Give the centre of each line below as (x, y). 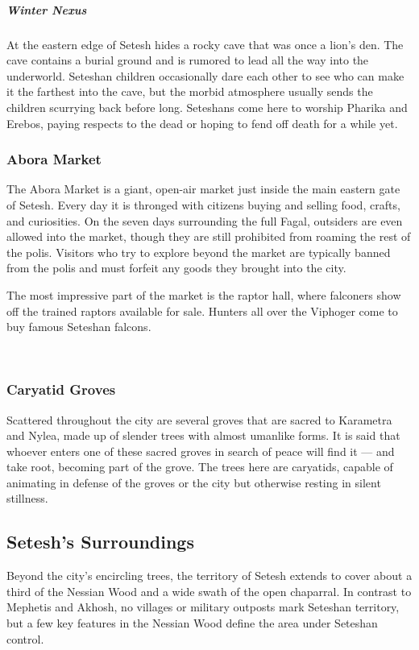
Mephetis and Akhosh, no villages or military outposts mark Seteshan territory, (203, 607)
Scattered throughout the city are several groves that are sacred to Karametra (199, 419)
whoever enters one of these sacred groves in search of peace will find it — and (201, 451)
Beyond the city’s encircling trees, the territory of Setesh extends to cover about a (209, 575)
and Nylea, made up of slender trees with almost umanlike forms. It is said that (203, 435)
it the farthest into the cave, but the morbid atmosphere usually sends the (190, 91)
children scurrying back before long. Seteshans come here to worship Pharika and (207, 107)
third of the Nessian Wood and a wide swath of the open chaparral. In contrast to (209, 591)
